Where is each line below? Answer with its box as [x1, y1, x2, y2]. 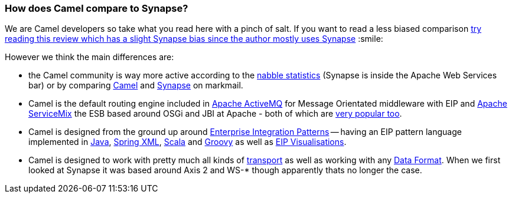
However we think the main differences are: [5, 52, 174, 62]
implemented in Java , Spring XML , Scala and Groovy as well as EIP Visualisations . [28, 137, 347, 147]
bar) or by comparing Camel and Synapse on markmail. [28, 80, 243, 91]
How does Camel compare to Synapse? [5, 2, 188, 14]
